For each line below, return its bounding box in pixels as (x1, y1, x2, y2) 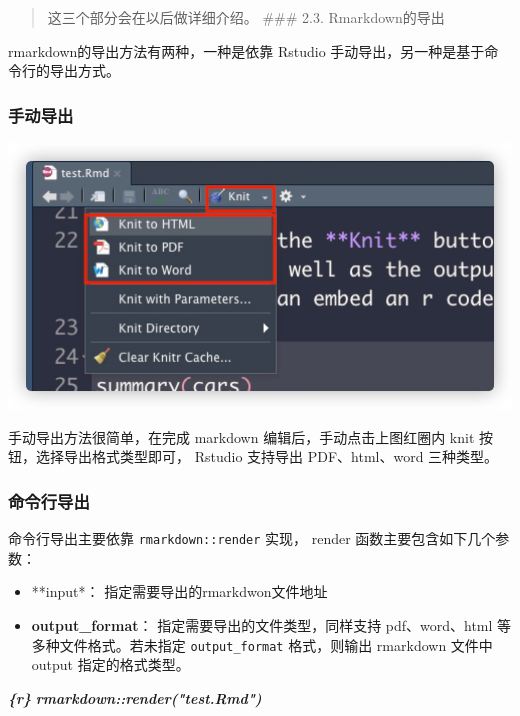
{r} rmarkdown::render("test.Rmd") (8, 687, 262, 708)
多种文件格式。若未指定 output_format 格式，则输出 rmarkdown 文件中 (31, 634, 493, 655)
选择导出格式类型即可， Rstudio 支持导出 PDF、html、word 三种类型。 (35, 446, 499, 467)
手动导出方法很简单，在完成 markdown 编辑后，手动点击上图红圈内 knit (8, 426, 475, 447)
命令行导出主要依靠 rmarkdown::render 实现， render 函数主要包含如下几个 (8, 528, 496, 549)
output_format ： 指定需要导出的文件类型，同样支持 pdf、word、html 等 (31, 614, 512, 635)
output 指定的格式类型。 (31, 654, 190, 675)
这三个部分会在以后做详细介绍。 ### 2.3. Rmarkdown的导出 (47, 7, 445, 27)
